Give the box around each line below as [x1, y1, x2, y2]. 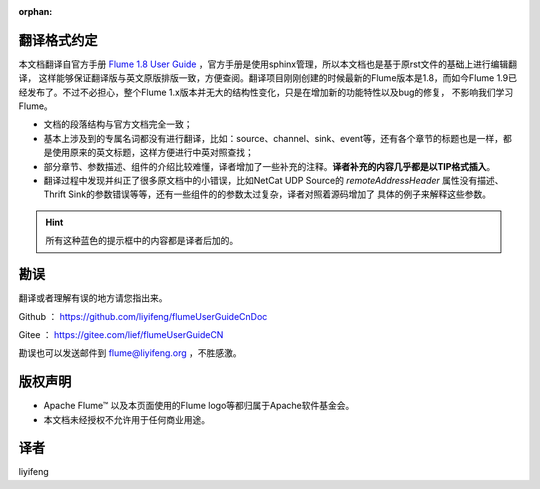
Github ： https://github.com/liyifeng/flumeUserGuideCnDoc [18, 310, 268, 322]
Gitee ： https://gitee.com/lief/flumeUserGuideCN [18, 328, 224, 340]
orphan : [18, 6, 53, 17]
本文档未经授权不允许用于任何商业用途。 [43, 413, 210, 425]
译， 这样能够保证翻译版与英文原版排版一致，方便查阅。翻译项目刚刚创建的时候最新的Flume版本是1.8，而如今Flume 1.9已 [18, 72, 517, 84]
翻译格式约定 [18, 31, 98, 49]
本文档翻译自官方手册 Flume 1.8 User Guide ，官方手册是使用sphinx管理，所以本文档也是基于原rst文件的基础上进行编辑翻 [18, 58, 518, 70]
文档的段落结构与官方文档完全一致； [43, 118, 193, 130]
